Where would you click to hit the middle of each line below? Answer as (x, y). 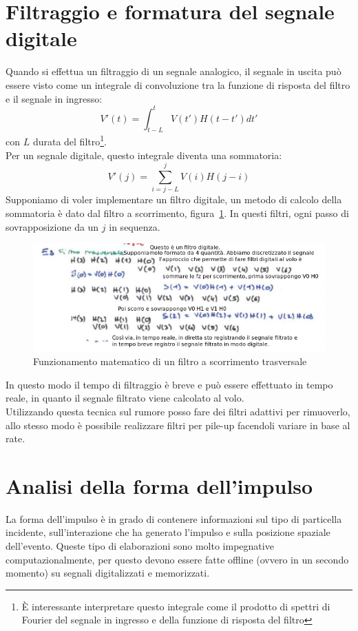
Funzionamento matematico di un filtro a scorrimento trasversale (170, 361)
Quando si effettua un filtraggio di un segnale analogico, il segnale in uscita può (173, 71)
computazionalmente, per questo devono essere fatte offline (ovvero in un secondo (177, 559)
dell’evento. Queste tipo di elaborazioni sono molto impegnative (140, 546)
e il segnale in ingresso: (54, 98)
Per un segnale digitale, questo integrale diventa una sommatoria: (144, 155)
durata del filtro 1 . (70, 141)
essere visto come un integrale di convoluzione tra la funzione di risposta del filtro (178, 84)
